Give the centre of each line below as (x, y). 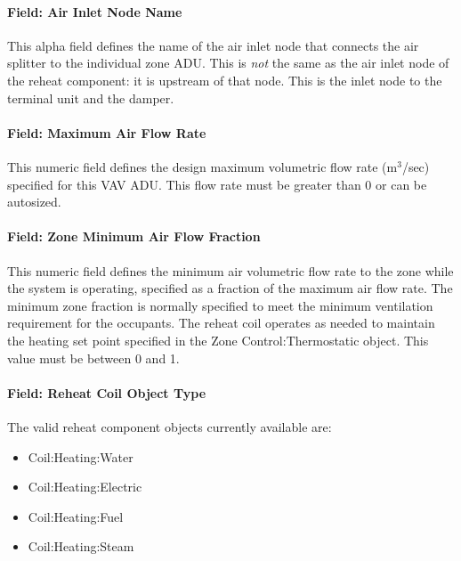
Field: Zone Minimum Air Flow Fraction (134, 236)
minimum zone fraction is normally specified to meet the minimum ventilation (220, 305)
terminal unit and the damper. (91, 98)
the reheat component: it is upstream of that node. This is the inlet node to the (225, 80)
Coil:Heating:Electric (85, 487)
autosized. (34, 202)
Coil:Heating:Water (81, 456)
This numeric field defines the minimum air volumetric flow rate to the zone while (230, 270)
